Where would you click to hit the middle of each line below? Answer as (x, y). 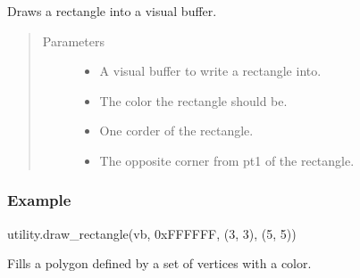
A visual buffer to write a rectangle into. (210, 71)
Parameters (73, 41)
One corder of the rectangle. (176, 131)
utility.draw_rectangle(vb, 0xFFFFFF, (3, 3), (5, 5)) (152, 233)
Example (39, 200)
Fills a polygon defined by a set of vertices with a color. (159, 263)
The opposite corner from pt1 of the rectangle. (227, 160)
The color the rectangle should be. (193, 100)
